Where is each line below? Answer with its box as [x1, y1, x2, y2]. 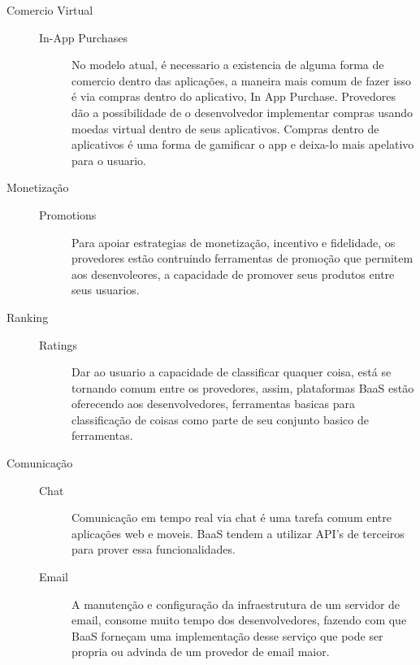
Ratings [39, 336, 77, 353]
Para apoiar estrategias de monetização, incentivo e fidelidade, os [71, 233, 396, 250]
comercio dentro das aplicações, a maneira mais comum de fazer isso [71, 72, 412, 89]
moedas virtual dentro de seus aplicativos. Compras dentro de [71, 120, 379, 137]
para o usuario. [71, 151, 146, 168]
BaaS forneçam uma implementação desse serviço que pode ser [71, 627, 383, 644]
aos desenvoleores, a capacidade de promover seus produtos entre [71, 265, 395, 282]
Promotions [39, 206, 97, 223]
